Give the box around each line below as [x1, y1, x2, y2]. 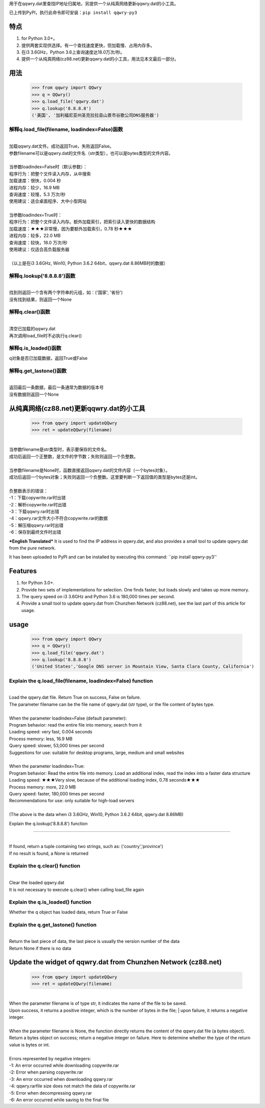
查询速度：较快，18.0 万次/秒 [9, 239, 68, 245]
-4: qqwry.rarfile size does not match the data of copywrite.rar [9, 1083, 136, 1089]
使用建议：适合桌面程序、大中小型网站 [9, 198, 87, 204]
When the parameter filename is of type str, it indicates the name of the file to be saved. [9, 1000, 187, 1006]
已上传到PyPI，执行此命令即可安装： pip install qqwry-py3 [9, 10, 137, 16]
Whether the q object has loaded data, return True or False [9, 909, 128, 915]
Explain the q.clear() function [9, 863, 80, 870]
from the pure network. [9, 545, 56, 551]
